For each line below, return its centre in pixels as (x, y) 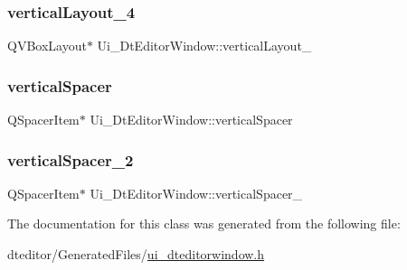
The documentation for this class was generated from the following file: (204, 223)
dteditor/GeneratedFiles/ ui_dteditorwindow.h (136, 254)
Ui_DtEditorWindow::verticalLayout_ (204, 46)
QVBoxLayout (47, 46)
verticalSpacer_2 (71, 159)
